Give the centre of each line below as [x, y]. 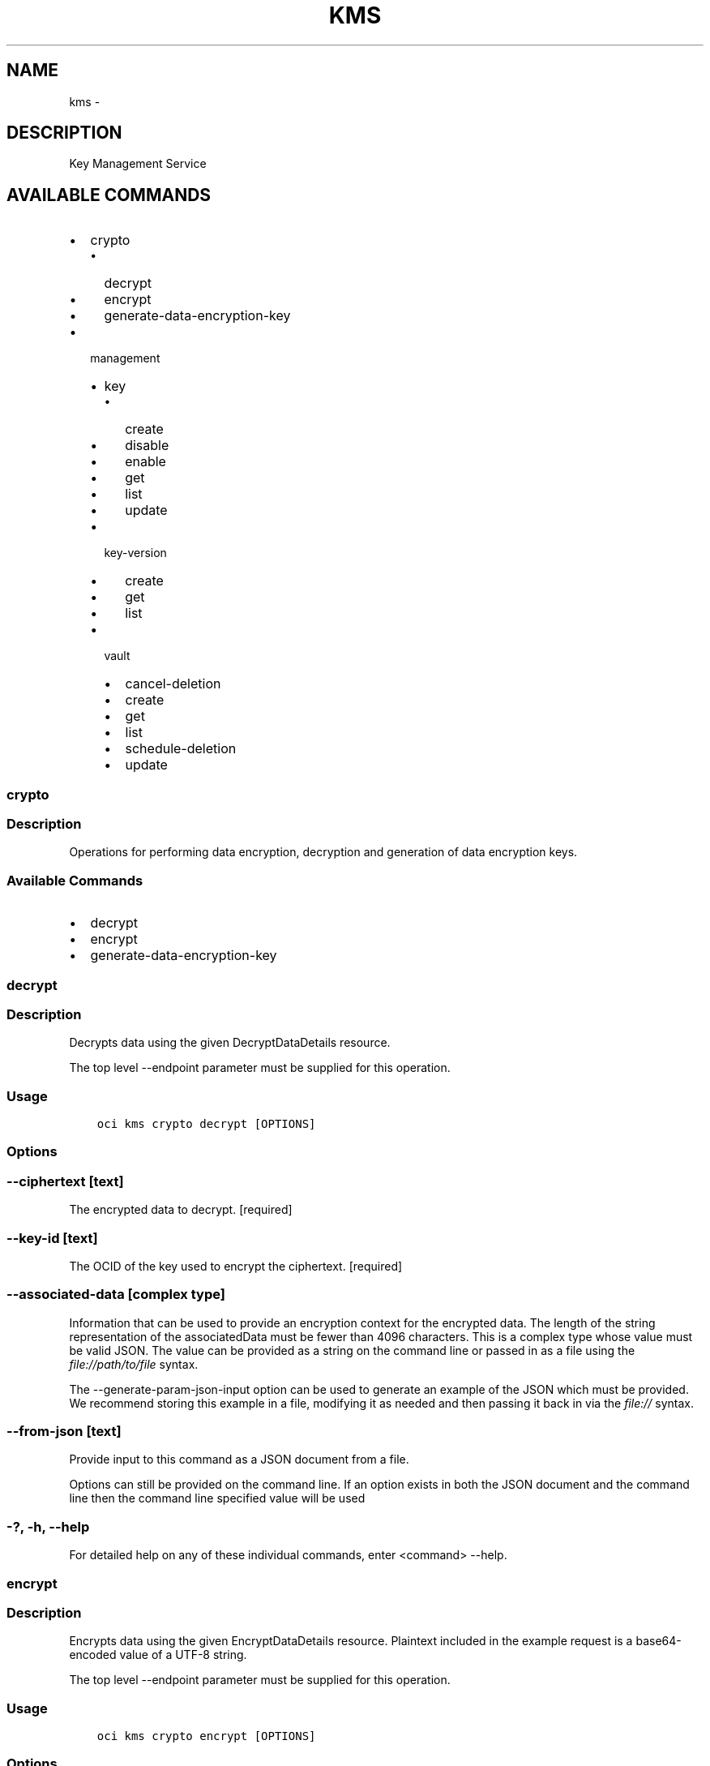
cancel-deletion [173, 684]
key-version [135, 553]
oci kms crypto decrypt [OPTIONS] [206, 1124]
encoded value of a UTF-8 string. [158, 1655]
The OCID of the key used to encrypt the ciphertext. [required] [236, 1266]
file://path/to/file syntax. [134, 1364]
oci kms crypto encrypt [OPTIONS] [206, 1736]
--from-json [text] [64, 1432]
